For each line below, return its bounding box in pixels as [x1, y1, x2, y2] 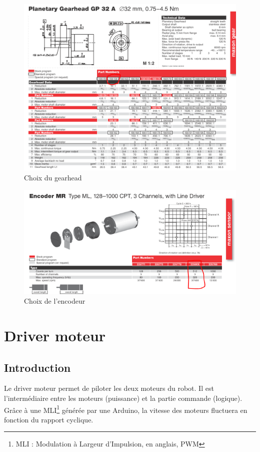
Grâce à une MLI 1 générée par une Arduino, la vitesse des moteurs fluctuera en [4, 403, 247, 415]
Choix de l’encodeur [24, 296, 85, 306]
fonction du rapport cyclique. [4, 414, 93, 424]
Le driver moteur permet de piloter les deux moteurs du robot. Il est [4, 383, 214, 393]
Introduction [4, 359, 71, 375]
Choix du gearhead [24, 172, 82, 183]
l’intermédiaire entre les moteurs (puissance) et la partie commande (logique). [4, 393, 242, 403]
